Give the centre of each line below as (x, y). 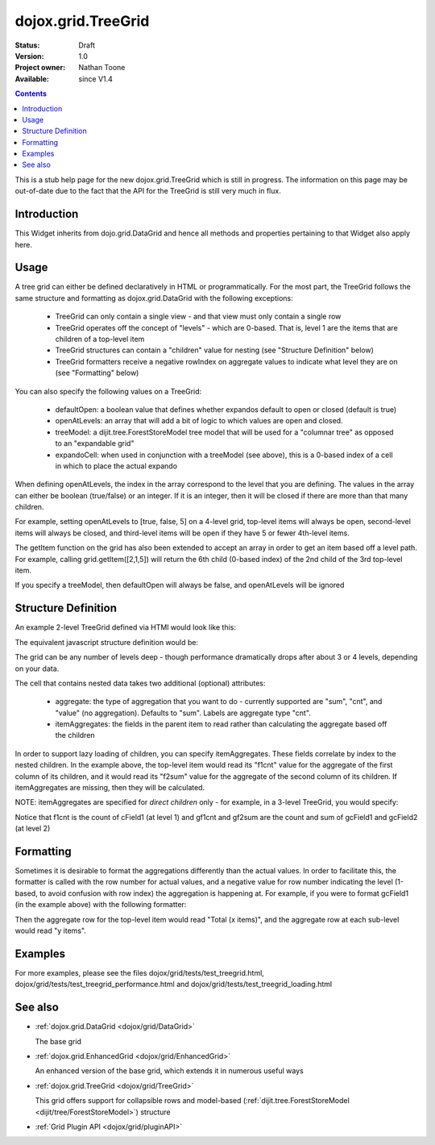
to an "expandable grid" (95, 443)
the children (75, 735)
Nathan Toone (102, 68)
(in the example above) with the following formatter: (101, 905)
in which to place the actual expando (116, 466)
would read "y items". (50, 931)
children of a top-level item (100, 339)
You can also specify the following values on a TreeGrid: (108, 391)
